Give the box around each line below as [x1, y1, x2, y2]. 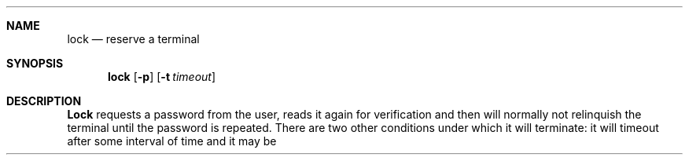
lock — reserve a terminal [67, 32, 200, 46]
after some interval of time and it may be [67, 134, 277, 148]
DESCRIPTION [6, 94, 82, 108]
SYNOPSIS [6, 57, 64, 70]
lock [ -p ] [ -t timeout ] [108, 70, 216, 83]
